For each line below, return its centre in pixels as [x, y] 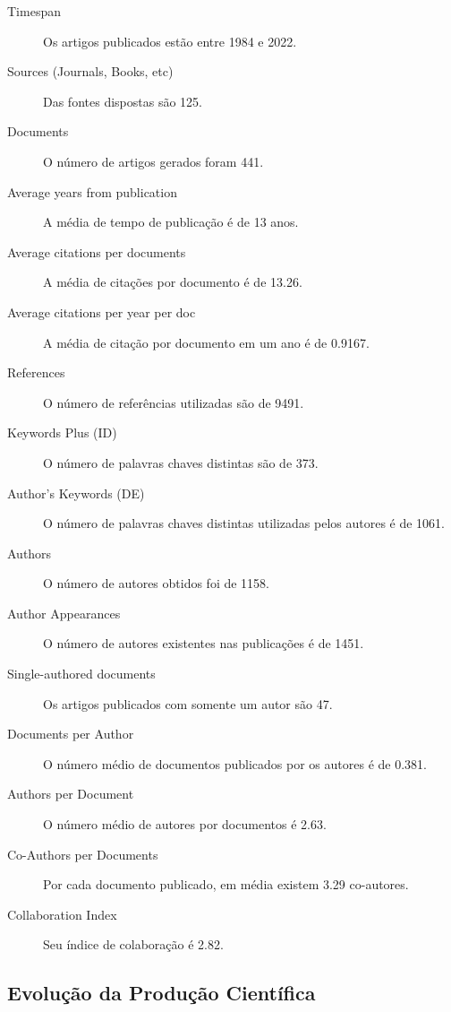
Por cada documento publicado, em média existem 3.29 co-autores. [226, 884]
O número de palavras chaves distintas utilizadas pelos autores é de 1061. [244, 523]
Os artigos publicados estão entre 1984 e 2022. [170, 41]
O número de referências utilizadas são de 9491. [174, 402]
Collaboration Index [62, 914]
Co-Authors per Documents [83, 854]
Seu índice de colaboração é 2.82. [133, 944]
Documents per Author [71, 734]
